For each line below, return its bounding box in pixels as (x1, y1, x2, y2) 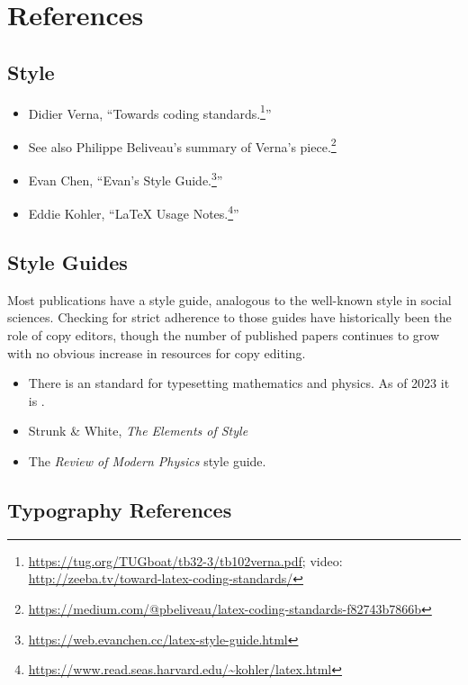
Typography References (7, 495, 232, 523)
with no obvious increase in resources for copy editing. (7, 343, 306, 362)
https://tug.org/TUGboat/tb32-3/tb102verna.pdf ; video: (28, 551, 343, 570)
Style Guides (7, 248, 128, 275)
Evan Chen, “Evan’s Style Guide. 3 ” (28, 168, 223, 189)
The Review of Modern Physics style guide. (28, 451, 266, 470)
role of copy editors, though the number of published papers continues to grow (7, 325, 440, 344)
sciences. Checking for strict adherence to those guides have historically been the (7, 308, 452, 327)
